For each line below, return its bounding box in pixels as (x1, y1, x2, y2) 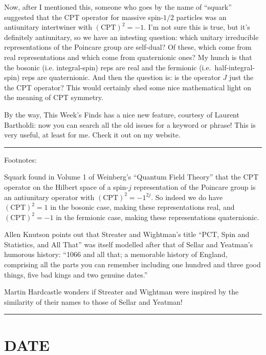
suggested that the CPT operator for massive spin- (4, 11, 164, 22)
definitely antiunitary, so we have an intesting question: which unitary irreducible (4, 31, 259, 42)
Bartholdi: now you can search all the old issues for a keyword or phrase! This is (4, 119, 256, 130)
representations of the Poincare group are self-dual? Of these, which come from (4, 42, 252, 52)
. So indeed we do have (151, 191, 223, 202)
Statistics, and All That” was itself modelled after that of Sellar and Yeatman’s (4, 239, 253, 249)
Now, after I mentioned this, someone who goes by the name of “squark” (4, 2, 232, 12)
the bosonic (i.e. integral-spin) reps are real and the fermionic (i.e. (4, 62, 211, 72)
